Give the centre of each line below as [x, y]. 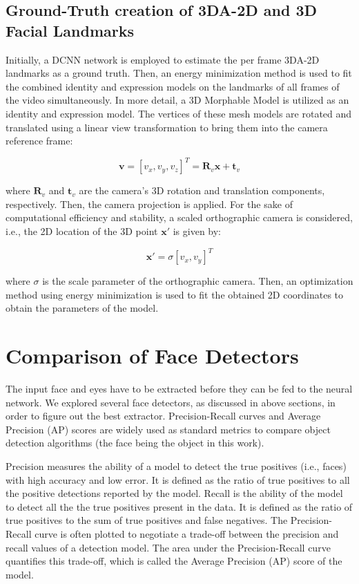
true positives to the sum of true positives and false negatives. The [147, 520]
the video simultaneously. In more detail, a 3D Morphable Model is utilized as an [177, 100]
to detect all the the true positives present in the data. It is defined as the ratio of [179, 506]
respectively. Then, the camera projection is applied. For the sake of [149, 204]
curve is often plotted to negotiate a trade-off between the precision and [187, 533]
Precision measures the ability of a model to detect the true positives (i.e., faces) [176, 466]
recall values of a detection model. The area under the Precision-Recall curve [168, 547]
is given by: [197, 231]
